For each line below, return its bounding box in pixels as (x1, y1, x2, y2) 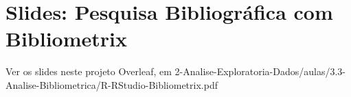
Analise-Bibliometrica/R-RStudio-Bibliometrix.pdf (5, 77, 218, 92)
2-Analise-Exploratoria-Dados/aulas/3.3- (174, 64, 346, 79)
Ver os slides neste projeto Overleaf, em (5, 64, 172, 79)
